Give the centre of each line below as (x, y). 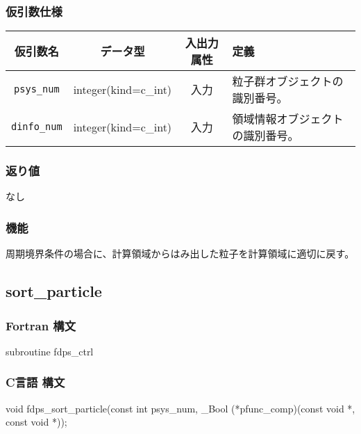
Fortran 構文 (41, 325)
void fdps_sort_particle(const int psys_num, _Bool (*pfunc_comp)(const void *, (180, 408)
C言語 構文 (35, 382)
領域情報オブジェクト (288, 119)
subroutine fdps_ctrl (50, 351)
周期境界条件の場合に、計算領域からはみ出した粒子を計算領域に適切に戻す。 (180, 254)
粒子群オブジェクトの (288, 81)
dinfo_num (37, 127)
